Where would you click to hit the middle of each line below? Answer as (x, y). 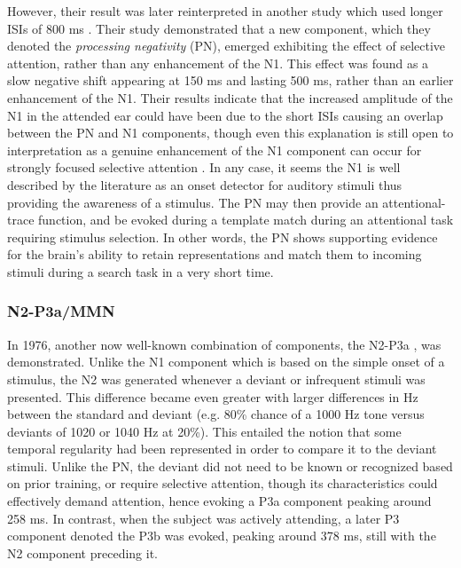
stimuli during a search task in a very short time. (141, 271)
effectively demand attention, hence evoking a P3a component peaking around (219, 501)
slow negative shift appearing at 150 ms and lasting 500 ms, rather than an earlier (230, 80)
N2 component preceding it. (82, 552)
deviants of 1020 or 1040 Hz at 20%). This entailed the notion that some (204, 431)
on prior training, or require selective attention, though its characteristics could (223, 483)
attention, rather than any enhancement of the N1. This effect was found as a (218, 63)
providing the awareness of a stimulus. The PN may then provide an (193, 202)
